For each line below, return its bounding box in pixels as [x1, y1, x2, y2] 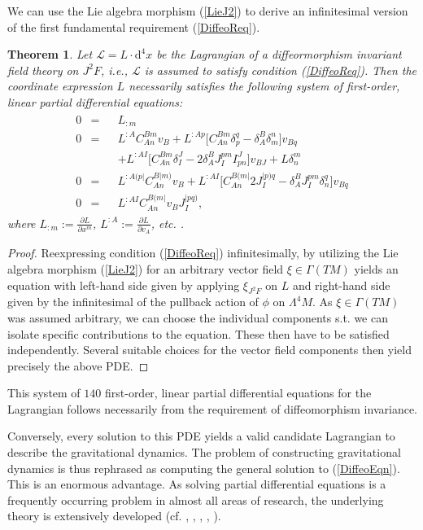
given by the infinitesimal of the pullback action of [7, 293, 259, 310]
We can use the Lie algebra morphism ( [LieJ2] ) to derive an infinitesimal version [7, 2, 408, 19]
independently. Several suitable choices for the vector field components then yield [7, 341, 412, 358]
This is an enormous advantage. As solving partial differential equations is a [7, 475, 386, 493]
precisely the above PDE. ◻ [7, 357, 149, 374]
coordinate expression [7, 77, 113, 94]
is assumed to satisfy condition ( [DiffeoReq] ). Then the [144, 61, 417, 78]
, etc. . [150, 214, 185, 231]
